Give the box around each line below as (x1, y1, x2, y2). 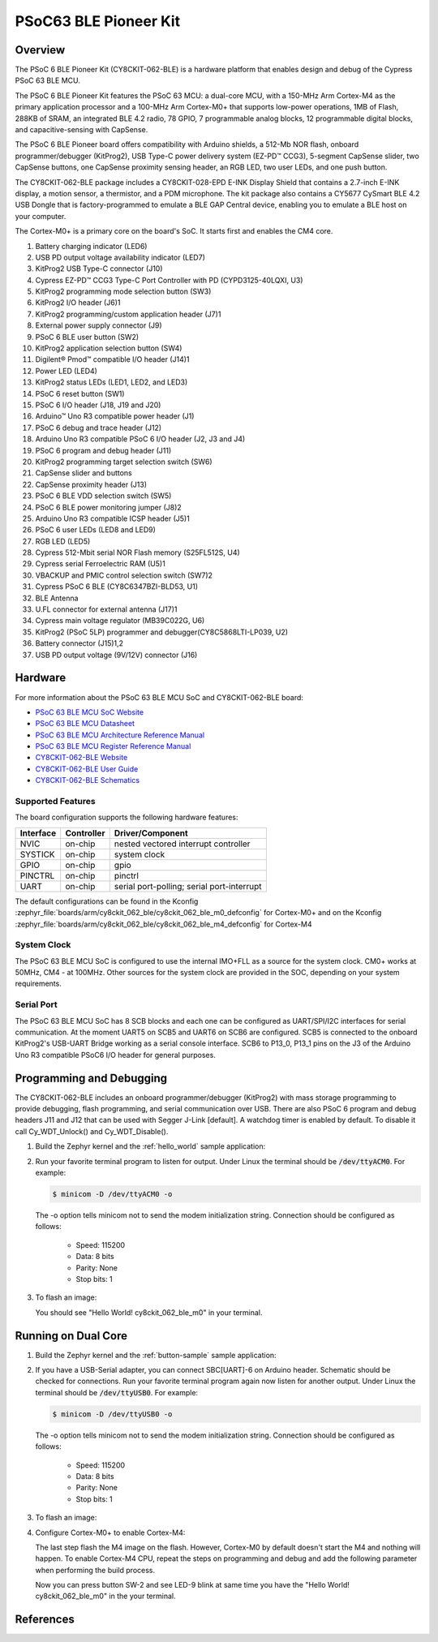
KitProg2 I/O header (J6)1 (35, 298, 121, 307)
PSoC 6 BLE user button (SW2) (35, 332, 140, 342)
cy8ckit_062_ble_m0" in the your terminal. (35, 1591, 176, 1601)
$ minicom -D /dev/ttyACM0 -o (52, 1189, 173, 1199)
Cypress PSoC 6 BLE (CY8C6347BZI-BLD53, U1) (35, 582, 199, 591)
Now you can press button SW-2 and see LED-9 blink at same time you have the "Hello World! (35, 1580, 350, 1590)
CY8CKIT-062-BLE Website (35, 753, 128, 763)
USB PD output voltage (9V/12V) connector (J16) (35, 650, 198, 660)
